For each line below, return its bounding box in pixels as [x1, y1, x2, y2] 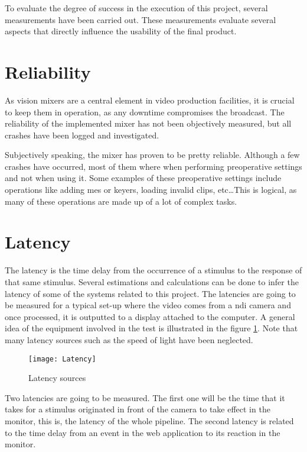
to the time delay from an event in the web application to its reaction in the [5, 426, 280, 438]
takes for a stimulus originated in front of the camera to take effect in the [5, 403, 270, 415]
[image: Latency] [28, 354, 96, 363]
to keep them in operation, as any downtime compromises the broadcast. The [5, 105, 285, 118]
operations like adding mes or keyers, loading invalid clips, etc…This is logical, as [5, 183, 297, 196]
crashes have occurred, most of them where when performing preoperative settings [5, 160, 302, 172]
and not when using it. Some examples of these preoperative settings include [5, 172, 282, 184]
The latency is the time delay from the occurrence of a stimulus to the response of [5, 264, 302, 276]
